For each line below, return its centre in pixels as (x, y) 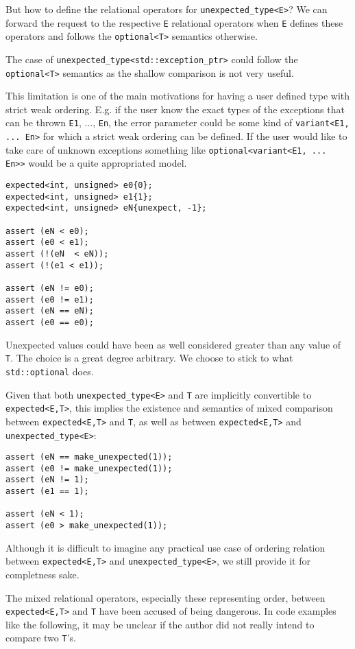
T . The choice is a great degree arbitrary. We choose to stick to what (149, 358)
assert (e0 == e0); (50, 322)
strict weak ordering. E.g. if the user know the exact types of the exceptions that (175, 109)
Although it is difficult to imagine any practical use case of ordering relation (166, 547)
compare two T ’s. (41, 638)
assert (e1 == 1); (47, 492)
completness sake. (42, 574)
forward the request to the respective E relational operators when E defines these (174, 22)
